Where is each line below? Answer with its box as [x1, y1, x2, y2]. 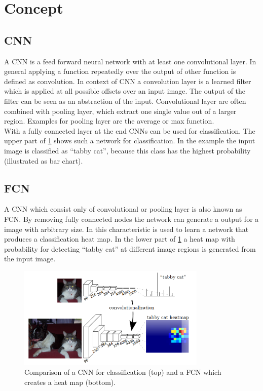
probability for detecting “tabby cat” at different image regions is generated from [4, 243, 256, 254]
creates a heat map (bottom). [24, 376, 116, 387]
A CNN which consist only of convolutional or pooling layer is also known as [4, 204, 242, 214]
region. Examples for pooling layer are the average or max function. [4, 115, 214, 126]
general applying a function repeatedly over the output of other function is [4, 66, 236, 76]
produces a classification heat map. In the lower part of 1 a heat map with [4, 233, 235, 244]
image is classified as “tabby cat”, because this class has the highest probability [4, 145, 251, 155]
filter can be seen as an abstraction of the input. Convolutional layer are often [4, 95, 246, 106]
